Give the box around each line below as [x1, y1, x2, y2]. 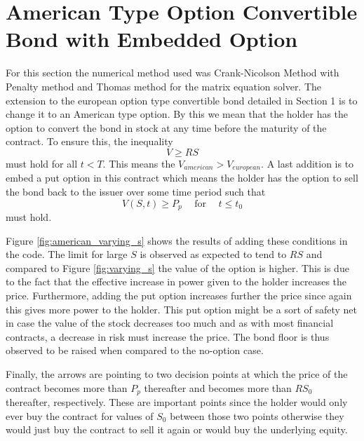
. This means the [102, 156, 175, 170]
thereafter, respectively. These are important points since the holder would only [6, 394, 348, 409]
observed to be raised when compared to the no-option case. [6, 343, 264, 358]
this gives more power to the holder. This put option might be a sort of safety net [6, 301, 358, 316]
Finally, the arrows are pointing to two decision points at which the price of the [6, 366, 348, 381]
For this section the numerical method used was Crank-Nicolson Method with [6, 65, 339, 80]
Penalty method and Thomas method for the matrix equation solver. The [6, 79, 322, 93]
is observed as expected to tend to [140, 247, 287, 262]
